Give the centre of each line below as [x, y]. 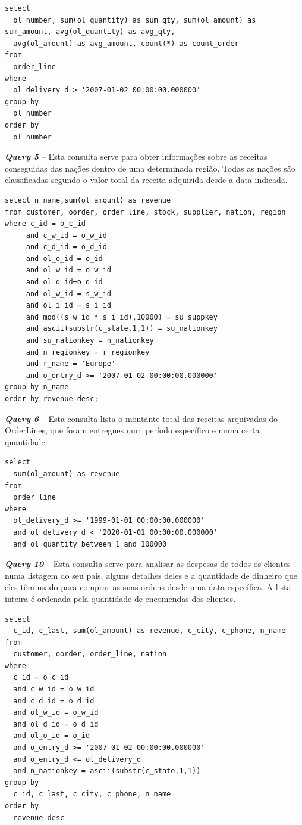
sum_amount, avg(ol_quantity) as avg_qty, [90, 32]
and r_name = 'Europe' [71, 364]
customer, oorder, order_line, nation [90, 654]
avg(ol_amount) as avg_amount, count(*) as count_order [126, 43]
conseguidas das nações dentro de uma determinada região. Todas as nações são [150, 168]
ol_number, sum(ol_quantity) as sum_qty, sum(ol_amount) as [135, 20]
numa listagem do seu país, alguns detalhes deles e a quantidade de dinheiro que [151, 575]
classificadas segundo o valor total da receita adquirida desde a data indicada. [146, 180]
